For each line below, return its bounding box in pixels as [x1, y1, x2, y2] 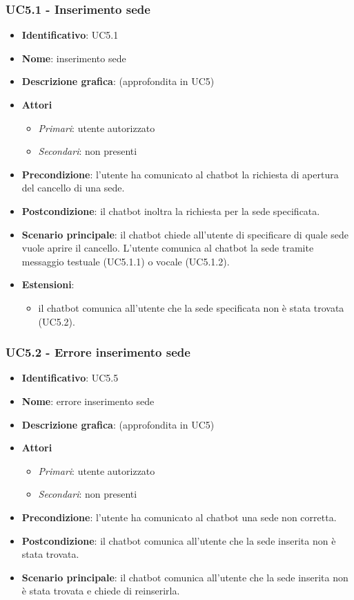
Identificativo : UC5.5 [21, 371, 119, 385]
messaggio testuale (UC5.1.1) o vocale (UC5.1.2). [21, 254, 230, 268]
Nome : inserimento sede [21, 50, 126, 65]
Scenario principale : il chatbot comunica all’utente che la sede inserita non [21, 570, 348, 584]
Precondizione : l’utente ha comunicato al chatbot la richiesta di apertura [21, 167, 339, 181]
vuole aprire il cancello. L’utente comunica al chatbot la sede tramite [21, 241, 314, 255]
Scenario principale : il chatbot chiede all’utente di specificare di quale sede [21, 227, 349, 241]
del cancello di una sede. [21, 180, 125, 195]
